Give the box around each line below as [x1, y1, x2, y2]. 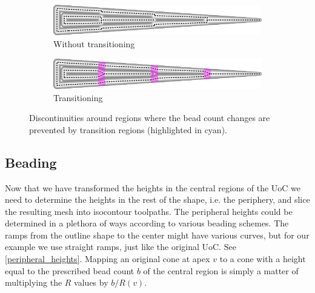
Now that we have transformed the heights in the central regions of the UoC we [5, 181, 300, 194]
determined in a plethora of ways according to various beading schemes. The [5, 217, 289, 229]
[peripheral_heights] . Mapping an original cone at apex [5, 252, 210, 265]
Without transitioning [53, 37, 135, 50]
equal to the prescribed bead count [5, 264, 134, 277]
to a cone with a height [219, 252, 306, 265]
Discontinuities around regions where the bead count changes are [29, 111, 270, 124]
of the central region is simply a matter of [143, 264, 299, 277]
